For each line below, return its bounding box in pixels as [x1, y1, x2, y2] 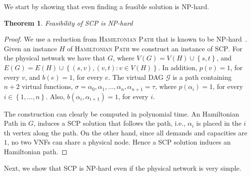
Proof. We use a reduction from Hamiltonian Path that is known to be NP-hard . [4, 34, 248, 44]
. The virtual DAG [108, 72, 164, 82]
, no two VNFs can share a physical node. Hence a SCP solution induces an [7, 137, 231, 147]
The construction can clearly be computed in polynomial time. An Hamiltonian [4, 108, 239, 118]
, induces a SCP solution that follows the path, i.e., [33, 118, 186, 128]
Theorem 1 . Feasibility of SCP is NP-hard [4, 17, 133, 28]
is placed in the [196, 118, 242, 128]
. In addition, [158, 62, 197, 72]
